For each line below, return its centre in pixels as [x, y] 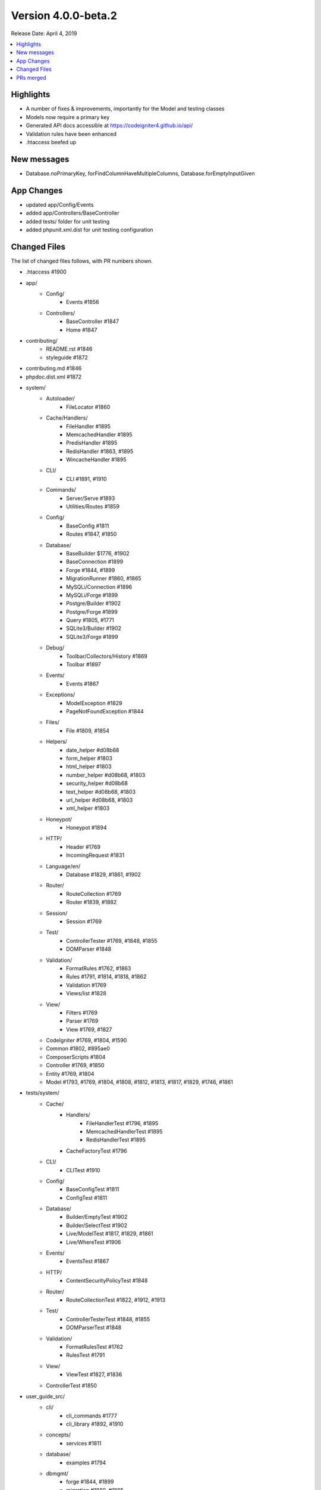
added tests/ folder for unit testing [68, 221]
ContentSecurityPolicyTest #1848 [107, 1281]
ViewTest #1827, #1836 [94, 1374]
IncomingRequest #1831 [95, 855]
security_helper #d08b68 [97, 783]
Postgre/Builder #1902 [94, 603]
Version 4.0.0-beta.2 [64, 15]
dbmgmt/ [57, 1474]
